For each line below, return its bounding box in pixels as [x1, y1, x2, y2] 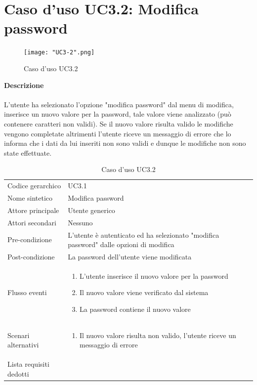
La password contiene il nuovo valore [79, 304, 191, 314]
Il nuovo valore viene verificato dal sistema [79, 287, 209, 298]
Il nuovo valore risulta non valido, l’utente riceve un [79, 330, 236, 340]
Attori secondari [7, 217, 56, 227]
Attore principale [7, 205, 59, 215]
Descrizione [4, 80, 44, 90]
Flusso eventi [7, 287, 47, 298]
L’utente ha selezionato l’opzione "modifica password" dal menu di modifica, [4, 99, 234, 109]
